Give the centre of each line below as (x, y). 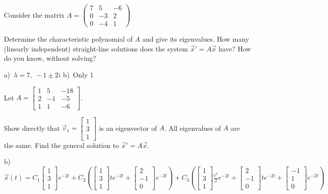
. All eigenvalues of (192, 128)
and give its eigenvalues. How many (196, 39)
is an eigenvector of (128, 128)
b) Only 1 (78, 74)
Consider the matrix (34, 14)
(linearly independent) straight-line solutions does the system (96, 48)
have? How (235, 48)
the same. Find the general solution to (62, 145)
